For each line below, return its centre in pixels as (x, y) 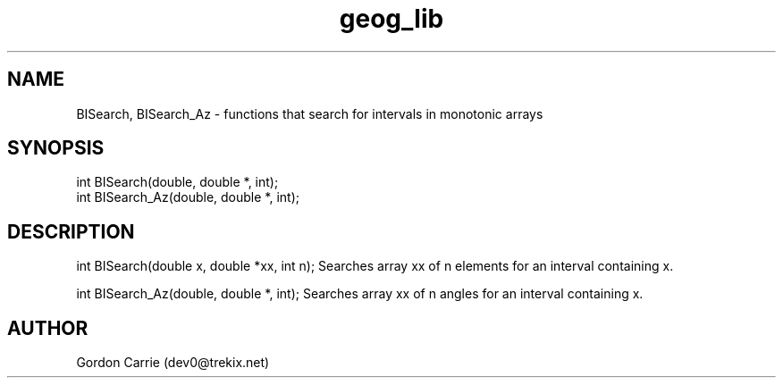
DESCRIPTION (71, 231)
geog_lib (391, 19)
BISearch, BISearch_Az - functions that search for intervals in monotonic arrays (310, 113)
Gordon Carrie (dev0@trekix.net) (173, 363)
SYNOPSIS (56, 148)
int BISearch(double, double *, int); (177, 182)
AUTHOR (48, 328)
